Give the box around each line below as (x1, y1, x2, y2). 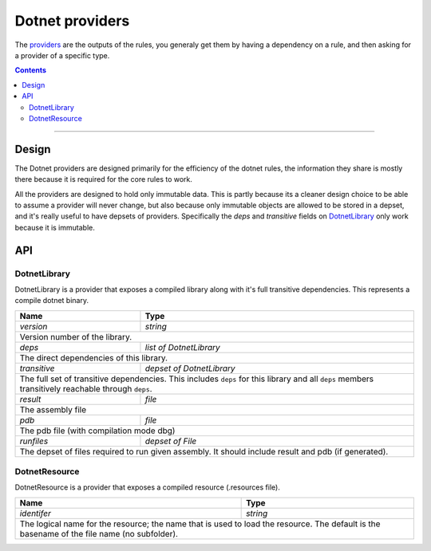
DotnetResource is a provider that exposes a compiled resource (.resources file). (14, 482, 281, 492)
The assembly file (19, 403, 87, 415)
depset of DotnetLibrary (144, 363, 235, 374)
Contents (14, 65, 47, 75)
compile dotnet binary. (14, 296, 89, 305)
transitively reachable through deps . (19, 383, 152, 394)
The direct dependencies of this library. (19, 352, 168, 363)
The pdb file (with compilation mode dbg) (19, 425, 176, 436)
